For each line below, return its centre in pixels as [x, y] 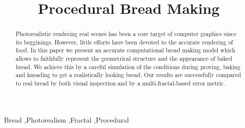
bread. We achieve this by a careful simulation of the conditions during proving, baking [128, 66]
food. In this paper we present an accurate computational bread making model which [125, 50]
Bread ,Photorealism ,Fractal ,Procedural [67, 119]
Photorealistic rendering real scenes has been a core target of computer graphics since [126, 34]
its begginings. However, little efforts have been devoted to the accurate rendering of [124, 42]
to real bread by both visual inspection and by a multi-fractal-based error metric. [120, 83]
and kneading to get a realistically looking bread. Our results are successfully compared [128, 75]
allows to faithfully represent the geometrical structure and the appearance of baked [124, 59]
